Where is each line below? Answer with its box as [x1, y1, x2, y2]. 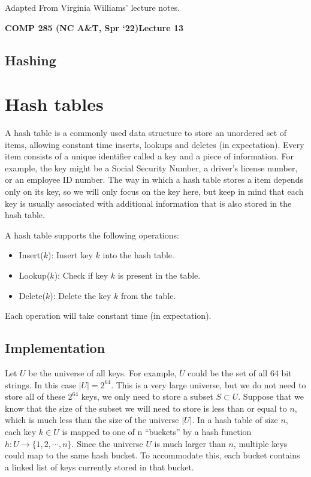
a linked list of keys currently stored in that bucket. [5, 460, 194, 473]
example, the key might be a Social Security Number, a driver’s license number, [5, 161, 298, 174]
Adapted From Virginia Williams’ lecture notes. [5, 1, 180, 13]
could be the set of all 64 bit [188, 367, 292, 379]
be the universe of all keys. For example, [28, 367, 177, 379]
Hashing [5, 50, 56, 69]
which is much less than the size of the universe [5, 413, 179, 426]
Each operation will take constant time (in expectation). [5, 309, 212, 322]
